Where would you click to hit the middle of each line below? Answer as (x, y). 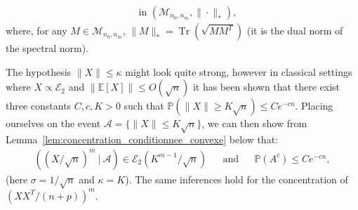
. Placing (314, 106)
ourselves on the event (53, 123)
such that (144, 106)
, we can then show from (254, 123)
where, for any (37, 31)
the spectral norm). (47, 48)
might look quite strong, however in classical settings (239, 71)
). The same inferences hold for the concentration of (237, 179)
